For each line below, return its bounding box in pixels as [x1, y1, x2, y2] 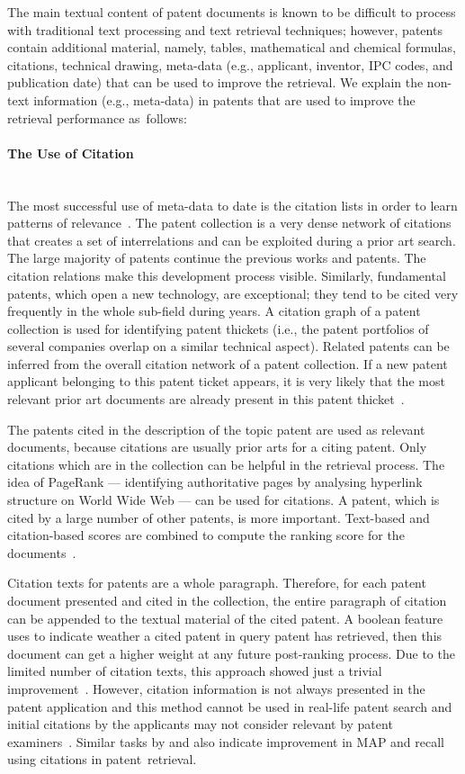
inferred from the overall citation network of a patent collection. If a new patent [7, 354, 448, 373]
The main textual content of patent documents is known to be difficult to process [7, 3, 456, 21]
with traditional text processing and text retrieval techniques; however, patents [7, 20, 443, 39]
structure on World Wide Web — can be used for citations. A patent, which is [7, 490, 440, 509]
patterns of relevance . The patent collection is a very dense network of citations [7, 213, 452, 232]
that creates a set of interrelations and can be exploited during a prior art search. [7, 230, 456, 249]
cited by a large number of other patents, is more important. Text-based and [7, 508, 430, 526]
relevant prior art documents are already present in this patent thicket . [7, 390, 405, 409]
